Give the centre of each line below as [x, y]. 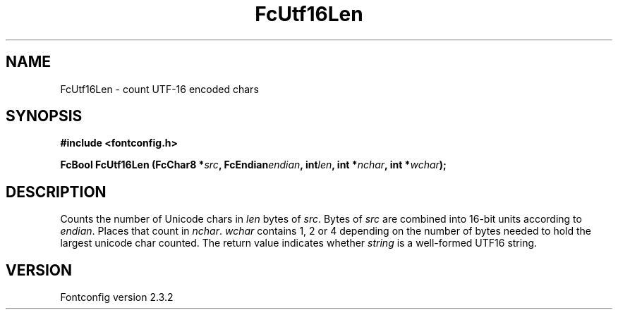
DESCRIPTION [56, 192]
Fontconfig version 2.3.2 [117, 297]
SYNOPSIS [44, 116]
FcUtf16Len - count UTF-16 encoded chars [159, 89]
